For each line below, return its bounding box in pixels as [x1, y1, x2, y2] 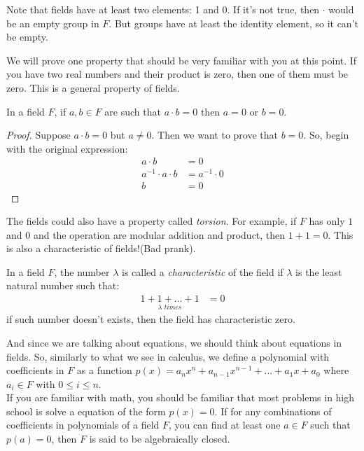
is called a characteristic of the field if [122, 264, 283, 279]
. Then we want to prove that [151, 127, 278, 142]
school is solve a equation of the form [6, 403, 166, 418]
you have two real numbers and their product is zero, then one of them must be [6, 67, 349, 81]
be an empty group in [6, 15, 99, 30]
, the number [54, 264, 110, 279]
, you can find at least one [169, 417, 281, 432]
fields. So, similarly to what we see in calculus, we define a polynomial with [6, 349, 330, 363]
